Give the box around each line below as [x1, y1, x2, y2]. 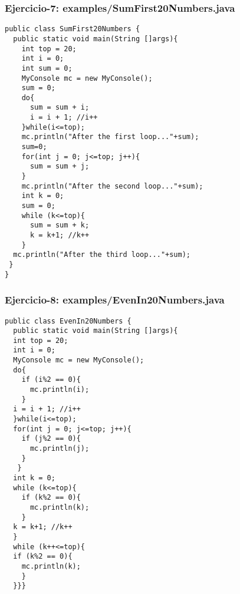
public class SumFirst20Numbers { [5, 25, 140, 34]
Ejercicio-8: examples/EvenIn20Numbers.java [5, 292, 225, 307]
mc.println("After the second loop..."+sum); [21, 181, 203, 190]
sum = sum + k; [29, 221, 90, 230]
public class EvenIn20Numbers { [5, 316, 131, 325]
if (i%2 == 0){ [21, 375, 81, 384]
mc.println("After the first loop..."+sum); [21, 133, 199, 141]
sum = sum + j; [29, 162, 90, 171]
